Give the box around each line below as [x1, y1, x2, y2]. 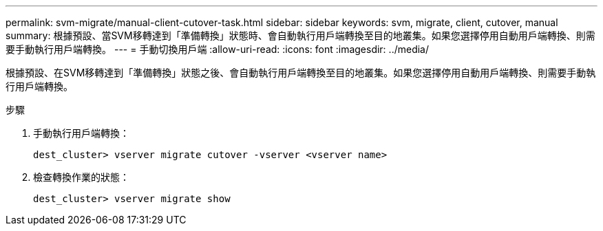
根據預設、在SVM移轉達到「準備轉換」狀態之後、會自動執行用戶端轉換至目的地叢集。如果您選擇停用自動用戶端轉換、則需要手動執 [6, 67, 596, 78]
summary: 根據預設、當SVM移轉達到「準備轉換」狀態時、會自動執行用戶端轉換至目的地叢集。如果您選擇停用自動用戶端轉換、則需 [6, 30, 595, 41]
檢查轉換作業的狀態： [33, 171, 129, 183]
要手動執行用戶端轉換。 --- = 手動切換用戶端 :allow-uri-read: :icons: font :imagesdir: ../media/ [6, 43, 430, 55]
